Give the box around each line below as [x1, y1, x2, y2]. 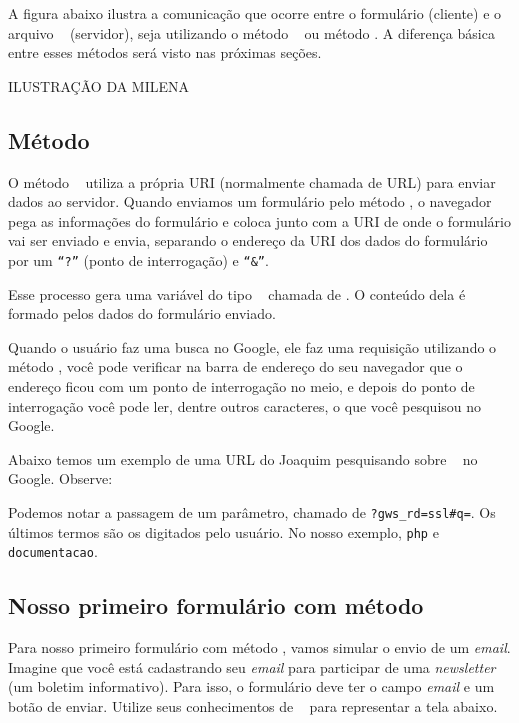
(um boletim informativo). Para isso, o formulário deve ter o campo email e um [8, 676, 495, 697]
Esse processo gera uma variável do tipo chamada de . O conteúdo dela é [8, 283, 466, 304]
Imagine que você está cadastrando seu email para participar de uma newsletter [8, 656, 496, 677]
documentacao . [8, 541, 98, 562]
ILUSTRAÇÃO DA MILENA [8, 75, 190, 96]
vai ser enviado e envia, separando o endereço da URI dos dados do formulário [8, 230, 488, 251]
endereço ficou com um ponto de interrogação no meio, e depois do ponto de [8, 375, 475, 396]
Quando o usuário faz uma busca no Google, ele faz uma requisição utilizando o [8, 336, 497, 357]
